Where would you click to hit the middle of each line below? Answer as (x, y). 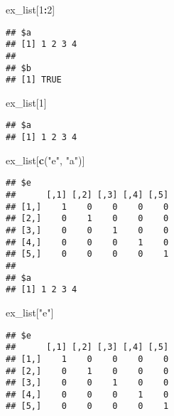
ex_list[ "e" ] (30, 312)
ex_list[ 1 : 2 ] (31, 9)
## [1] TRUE (34, 80)
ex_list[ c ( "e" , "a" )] (45, 160)
